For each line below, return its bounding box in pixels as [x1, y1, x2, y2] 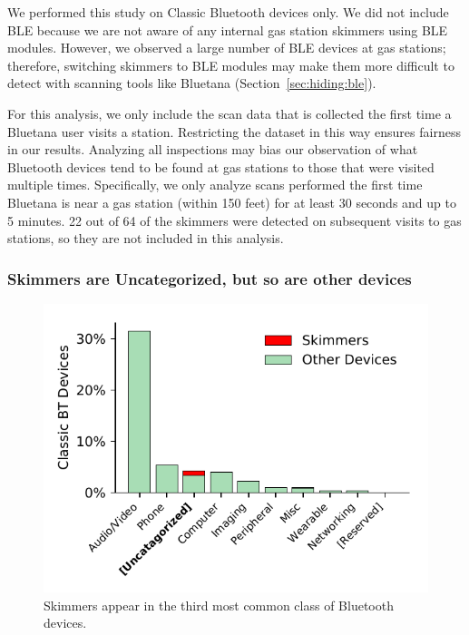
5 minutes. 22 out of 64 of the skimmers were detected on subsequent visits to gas [7, 210, 462, 230]
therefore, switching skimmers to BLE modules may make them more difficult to [7, 55, 454, 74]
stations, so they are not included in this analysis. [7, 229, 284, 248]
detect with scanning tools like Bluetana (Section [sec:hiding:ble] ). [7, 73, 376, 93]
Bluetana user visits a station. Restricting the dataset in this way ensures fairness [7, 122, 461, 141]
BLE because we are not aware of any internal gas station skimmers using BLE [7, 20, 448, 39]
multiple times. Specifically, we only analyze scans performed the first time [7, 175, 423, 194]
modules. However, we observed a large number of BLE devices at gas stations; [7, 38, 446, 57]
